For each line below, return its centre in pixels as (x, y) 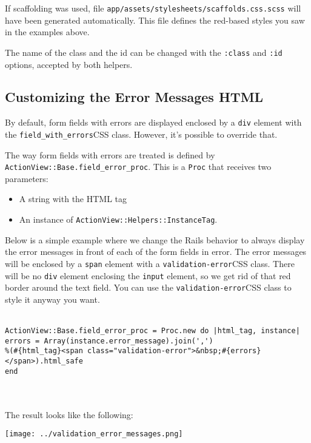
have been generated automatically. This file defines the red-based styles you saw (155, 20)
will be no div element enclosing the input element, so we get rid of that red (148, 275)
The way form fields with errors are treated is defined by (110, 154)
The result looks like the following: (69, 414)
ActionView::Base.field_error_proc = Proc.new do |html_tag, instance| (152, 331)
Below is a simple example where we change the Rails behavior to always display (155, 239)
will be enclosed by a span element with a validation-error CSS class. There (150, 263)
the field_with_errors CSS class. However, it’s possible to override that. (141, 134)
